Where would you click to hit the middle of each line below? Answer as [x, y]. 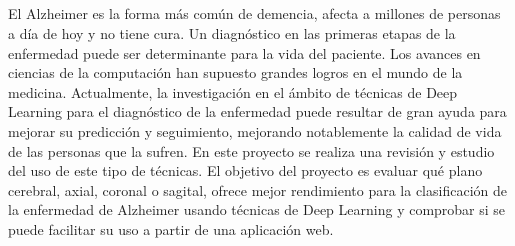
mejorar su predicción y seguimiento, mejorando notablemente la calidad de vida [255, 130]
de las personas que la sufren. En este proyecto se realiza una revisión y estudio [251, 150]
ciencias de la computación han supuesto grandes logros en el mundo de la [235, 72]
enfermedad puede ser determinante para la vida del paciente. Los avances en [244, 52]
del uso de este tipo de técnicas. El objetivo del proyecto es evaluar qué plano [245, 170]
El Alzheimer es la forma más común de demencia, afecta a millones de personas [254, 13]
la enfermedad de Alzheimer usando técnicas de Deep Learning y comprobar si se [257, 209]
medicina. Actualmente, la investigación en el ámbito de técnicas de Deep [233, 91]
